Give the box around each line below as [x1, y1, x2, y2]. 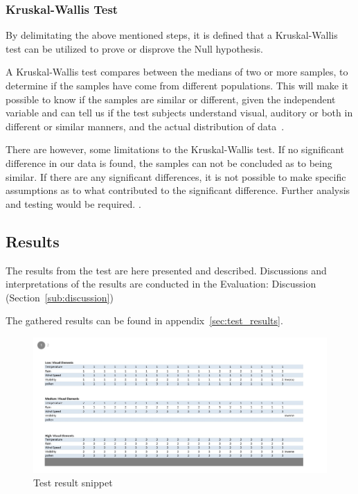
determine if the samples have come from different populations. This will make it [6, 78, 349, 92]
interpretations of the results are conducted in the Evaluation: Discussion [6, 276, 316, 291]
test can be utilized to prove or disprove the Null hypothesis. [6, 41, 263, 55]
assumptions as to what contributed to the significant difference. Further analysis [6, 183, 350, 197]
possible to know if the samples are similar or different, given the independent [6, 91, 336, 106]
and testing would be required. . [6, 196, 141, 211]
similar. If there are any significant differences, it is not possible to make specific [6, 169, 346, 184]
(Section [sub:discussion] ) [6, 290, 114, 304]
